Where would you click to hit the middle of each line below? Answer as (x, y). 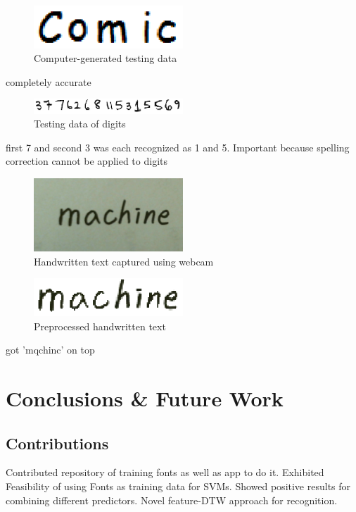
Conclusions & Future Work (145, 398)
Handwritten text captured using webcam (124, 261)
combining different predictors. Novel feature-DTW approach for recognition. (172, 500)
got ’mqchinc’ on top (50, 350)
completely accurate (49, 81)
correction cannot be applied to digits (87, 161)
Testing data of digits (80, 124)
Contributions (57, 443)
